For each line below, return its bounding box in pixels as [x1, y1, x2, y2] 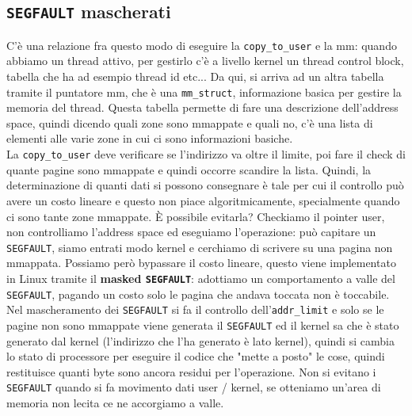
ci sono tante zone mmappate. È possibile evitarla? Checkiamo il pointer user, [6, 208, 385, 224]
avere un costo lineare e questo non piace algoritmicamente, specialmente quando [6, 192, 400, 208]
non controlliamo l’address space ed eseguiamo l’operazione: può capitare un [6, 223, 376, 240]
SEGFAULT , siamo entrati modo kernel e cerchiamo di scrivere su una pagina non [6, 239, 393, 255]
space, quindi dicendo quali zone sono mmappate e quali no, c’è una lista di [6, 114, 373, 131]
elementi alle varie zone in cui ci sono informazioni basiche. [6, 130, 293, 147]
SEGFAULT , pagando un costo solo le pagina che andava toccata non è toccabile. [6, 285, 390, 302]
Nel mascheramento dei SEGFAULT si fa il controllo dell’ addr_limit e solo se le [6, 301, 384, 318]
